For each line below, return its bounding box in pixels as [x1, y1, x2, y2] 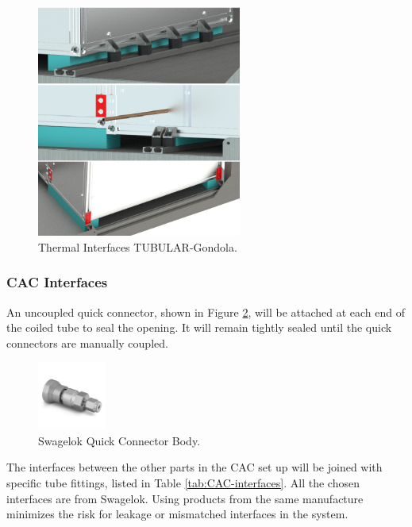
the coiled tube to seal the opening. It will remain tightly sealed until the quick [6, 319, 392, 336]
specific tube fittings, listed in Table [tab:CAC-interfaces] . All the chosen [6, 475, 360, 491]
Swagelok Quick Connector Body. [38, 432, 201, 448]
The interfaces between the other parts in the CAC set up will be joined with [6, 459, 383, 475]
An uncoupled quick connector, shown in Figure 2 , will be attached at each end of [6, 303, 406, 320]
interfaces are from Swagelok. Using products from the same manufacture [6, 490, 364, 506]
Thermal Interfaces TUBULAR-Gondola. [38, 238, 237, 255]
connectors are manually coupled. [6, 334, 168, 351]
